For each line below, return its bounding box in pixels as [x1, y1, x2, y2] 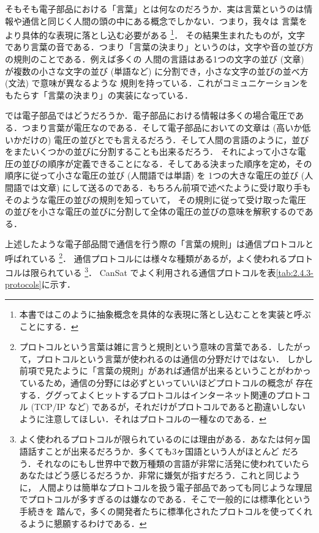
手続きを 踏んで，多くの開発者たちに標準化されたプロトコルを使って [19, 504, 296, 517]
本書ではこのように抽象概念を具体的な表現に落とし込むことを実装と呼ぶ [19, 308, 311, 321]
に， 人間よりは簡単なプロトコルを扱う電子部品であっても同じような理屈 [19, 480, 312, 493]
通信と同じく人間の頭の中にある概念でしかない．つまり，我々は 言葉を [21, 14, 307, 27]
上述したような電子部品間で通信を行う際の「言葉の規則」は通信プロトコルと [5, 237, 313, 250]
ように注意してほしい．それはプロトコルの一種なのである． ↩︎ [19, 412, 266, 425]
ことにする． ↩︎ [19, 319, 78, 332]
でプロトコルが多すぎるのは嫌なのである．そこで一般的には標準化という [19, 493, 311, 505]
